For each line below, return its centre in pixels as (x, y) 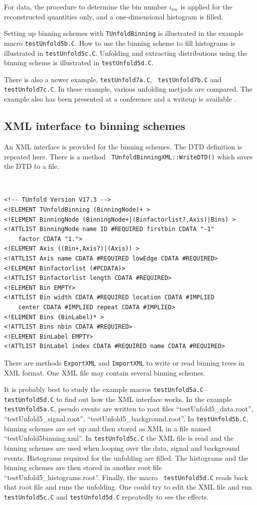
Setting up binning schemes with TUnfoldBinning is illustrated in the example (124, 33)
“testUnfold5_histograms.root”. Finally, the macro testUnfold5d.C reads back (126, 477)
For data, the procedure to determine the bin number (86, 6)
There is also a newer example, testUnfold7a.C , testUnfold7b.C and (113, 79)
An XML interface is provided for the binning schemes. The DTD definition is (123, 146)
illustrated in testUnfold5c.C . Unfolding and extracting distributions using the (126, 53)
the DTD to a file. (32, 166)
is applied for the (206, 6)
